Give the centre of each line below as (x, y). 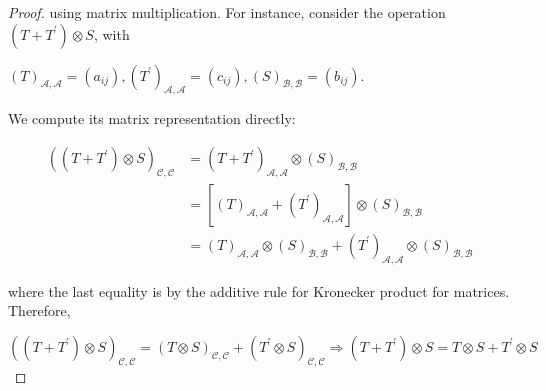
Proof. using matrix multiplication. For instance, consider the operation (227, 12)
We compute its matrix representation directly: (152, 118)
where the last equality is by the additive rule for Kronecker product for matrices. (259, 290)
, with (111, 33)
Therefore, (39, 310)
